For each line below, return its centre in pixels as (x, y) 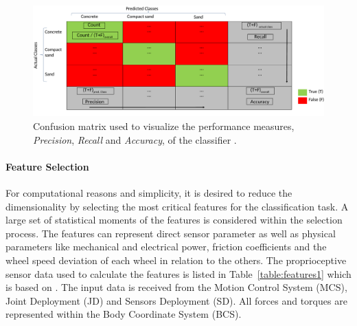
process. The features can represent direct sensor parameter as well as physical (171, 233)
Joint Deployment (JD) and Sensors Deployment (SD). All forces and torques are (176, 300)
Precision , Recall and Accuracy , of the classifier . (135, 139)
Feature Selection (47, 166)
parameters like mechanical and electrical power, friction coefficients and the (166, 247)
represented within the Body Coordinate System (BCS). (124, 314)
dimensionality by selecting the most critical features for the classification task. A (177, 206)
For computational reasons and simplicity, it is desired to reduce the (149, 193)
